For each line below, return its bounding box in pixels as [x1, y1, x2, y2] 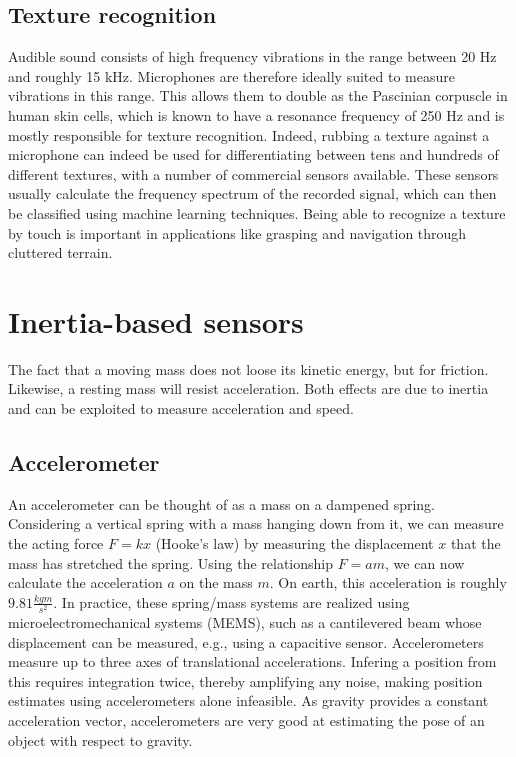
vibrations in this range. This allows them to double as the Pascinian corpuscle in [8, 85, 508, 106]
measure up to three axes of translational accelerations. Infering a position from [8, 651, 497, 672]
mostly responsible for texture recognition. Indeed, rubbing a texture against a [8, 124, 490, 145]
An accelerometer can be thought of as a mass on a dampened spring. [8, 493, 435, 514]
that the [450, 533, 501, 554]
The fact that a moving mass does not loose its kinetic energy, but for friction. [8, 358, 489, 379]
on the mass [179, 572, 253, 593]
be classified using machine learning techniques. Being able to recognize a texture [8, 202, 506, 223]
